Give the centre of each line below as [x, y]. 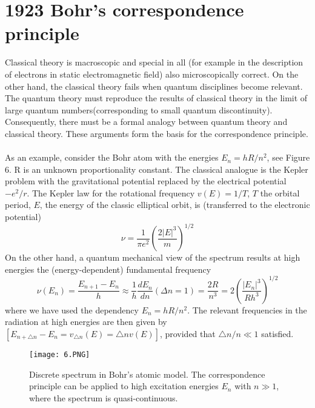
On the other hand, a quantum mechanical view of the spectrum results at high [153, 257]
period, [18, 205]
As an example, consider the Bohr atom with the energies [112, 157]
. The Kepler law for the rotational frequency [111, 192]
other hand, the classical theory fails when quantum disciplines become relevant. [154, 86]
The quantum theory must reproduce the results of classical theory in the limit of [156, 98]
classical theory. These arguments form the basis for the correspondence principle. [157, 133]
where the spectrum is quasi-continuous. [104, 397]
